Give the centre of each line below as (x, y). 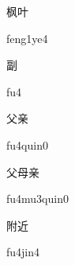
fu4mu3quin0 (37, 199)
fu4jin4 (23, 252)
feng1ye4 (27, 38)
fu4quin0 (27, 144)
